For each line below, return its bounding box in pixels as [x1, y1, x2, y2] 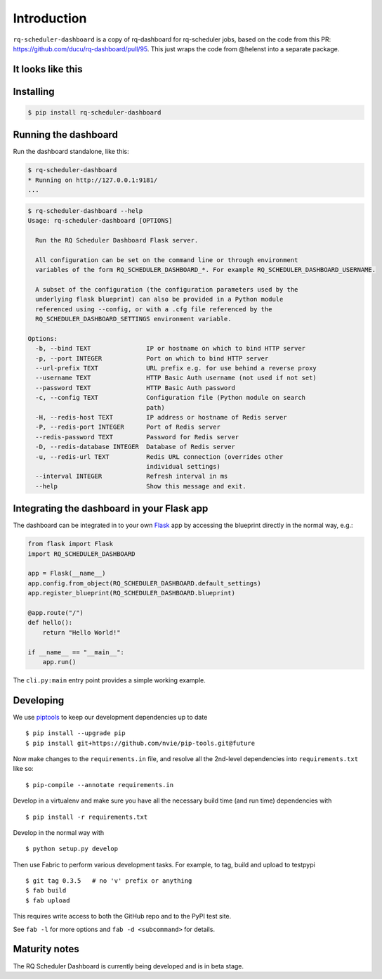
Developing [13, 694, 65, 706]
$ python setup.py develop [25, 845, 119, 853]
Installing [13, 85, 55, 98]
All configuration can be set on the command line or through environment [35, 256, 298, 264]
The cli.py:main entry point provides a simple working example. [13, 675, 206, 685]
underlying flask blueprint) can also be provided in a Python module [35, 295, 284, 304]
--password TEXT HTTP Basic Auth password [35, 384, 235, 391]
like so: [13, 765, 34, 773]
